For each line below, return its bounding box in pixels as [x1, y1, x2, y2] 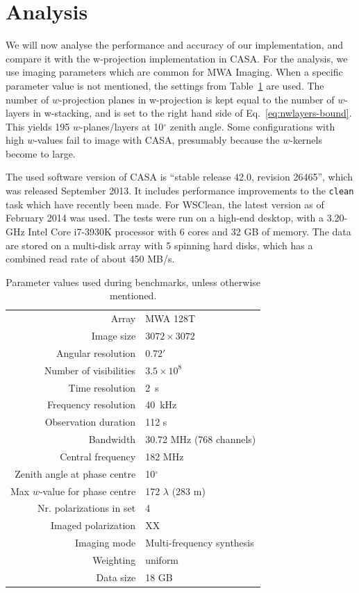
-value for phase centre [39, 483, 136, 498]
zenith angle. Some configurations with [169, 119, 335, 133]
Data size [96, 569, 136, 584]
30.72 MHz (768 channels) [145, 432, 256, 446]
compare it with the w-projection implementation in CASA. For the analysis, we [6, 51, 348, 65]
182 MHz [145, 449, 184, 463]
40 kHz [145, 397, 177, 412]
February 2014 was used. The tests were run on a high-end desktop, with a [6, 210, 324, 225]
